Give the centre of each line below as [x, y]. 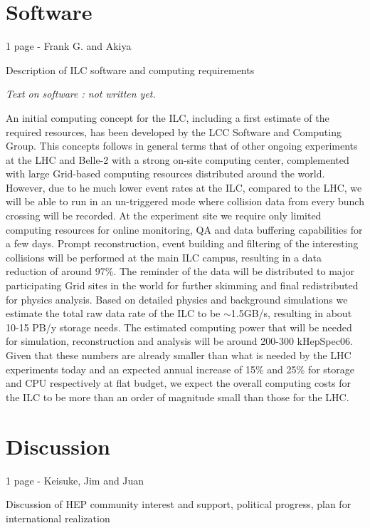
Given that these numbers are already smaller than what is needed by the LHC [179, 355]
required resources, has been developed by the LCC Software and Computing [174, 131]
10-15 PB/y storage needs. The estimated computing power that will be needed [179, 327]
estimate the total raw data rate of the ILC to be [113, 313]
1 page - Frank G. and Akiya [69, 46]
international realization [58, 518]
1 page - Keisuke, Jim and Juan [75, 480]
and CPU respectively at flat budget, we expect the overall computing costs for [179, 383]
